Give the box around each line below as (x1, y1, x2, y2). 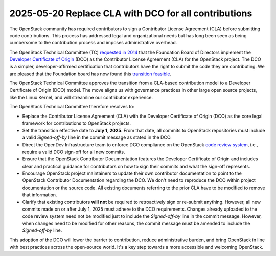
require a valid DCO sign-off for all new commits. (22, 149, 125, 155)
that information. (22, 192, 57, 198)
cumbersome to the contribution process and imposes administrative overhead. (9, 40, 177, 46)
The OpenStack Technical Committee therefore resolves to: (9, 104, 135, 110)
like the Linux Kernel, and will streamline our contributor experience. (9, 95, 153, 101)
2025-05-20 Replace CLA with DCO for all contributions (9, 8, 252, 19)
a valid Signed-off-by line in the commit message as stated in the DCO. (22, 134, 172, 141)
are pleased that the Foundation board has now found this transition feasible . (9, 71, 171, 77)
